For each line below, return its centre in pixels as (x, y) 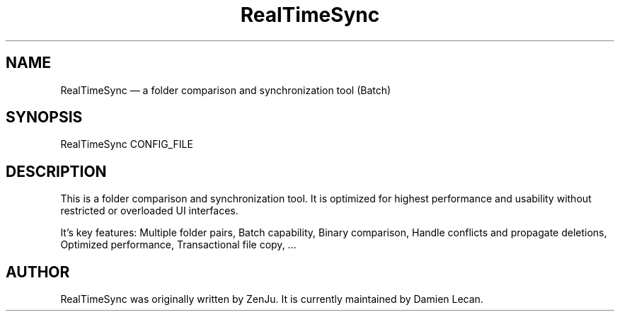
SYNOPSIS (44, 117)
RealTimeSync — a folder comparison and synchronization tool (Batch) (226, 90)
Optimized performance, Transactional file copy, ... (178, 245)
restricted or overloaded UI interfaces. (149, 211)
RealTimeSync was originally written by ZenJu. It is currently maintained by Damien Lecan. (272, 299)
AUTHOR (38, 272)
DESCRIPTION (56, 171)
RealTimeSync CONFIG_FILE (127, 144)
